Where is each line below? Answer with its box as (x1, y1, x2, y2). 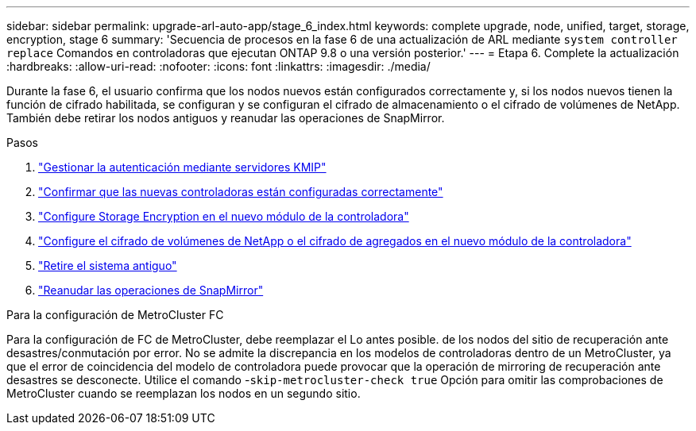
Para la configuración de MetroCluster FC (6, 308, 224, 321)
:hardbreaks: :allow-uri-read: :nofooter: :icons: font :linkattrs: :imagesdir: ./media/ (6, 60, 431, 73)
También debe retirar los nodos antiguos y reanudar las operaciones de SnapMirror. (6, 111, 445, 125)
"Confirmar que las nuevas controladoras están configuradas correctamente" (38, 185, 443, 198)
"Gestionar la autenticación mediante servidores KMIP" (38, 160, 327, 174)
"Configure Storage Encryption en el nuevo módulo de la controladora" (38, 210, 409, 223)
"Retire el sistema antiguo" (38, 259, 177, 272)
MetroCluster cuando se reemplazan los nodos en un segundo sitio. (6, 387, 361, 400)
